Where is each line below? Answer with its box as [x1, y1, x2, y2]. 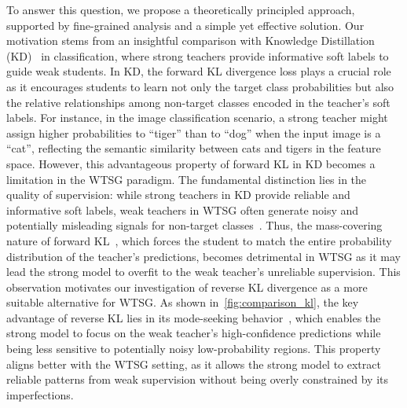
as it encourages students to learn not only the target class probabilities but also [6, 78, 394, 94]
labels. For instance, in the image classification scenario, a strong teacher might [6, 109, 388, 126]
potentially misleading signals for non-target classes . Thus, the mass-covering [6, 217, 383, 233]
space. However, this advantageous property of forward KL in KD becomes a [6, 155, 376, 171]
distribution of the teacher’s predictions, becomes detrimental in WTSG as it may [6, 248, 401, 264]
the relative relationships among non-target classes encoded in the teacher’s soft [6, 94, 390, 110]
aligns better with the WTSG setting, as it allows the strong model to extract [6, 355, 381, 372]
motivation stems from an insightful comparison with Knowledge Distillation [6, 32, 375, 49]
